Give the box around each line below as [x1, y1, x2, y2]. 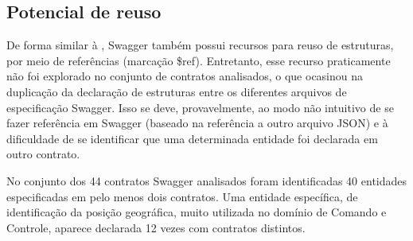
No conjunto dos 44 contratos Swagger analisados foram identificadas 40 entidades [6, 172, 407, 189]
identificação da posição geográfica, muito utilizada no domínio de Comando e [6, 204, 387, 220]
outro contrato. [6, 146, 80, 162]
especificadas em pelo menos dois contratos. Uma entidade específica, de [6, 188, 358, 204]
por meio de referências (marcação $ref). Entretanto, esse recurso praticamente [6, 52, 391, 68]
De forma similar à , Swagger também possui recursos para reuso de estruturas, [6, 37, 394, 53]
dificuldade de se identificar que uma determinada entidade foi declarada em [6, 130, 378, 146]
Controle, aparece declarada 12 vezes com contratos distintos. [6, 219, 306, 235]
